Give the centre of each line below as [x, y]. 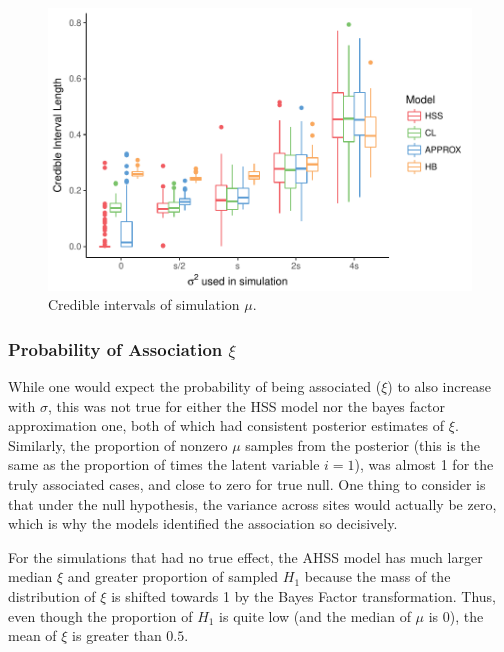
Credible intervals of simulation [144, 304]
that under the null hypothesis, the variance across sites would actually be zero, [252, 503]
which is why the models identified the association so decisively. [203, 523]
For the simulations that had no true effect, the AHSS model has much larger [245, 556]
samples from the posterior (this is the [362, 444]
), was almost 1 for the [424, 464]
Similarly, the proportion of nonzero [118, 444]
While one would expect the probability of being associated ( [195, 386]
